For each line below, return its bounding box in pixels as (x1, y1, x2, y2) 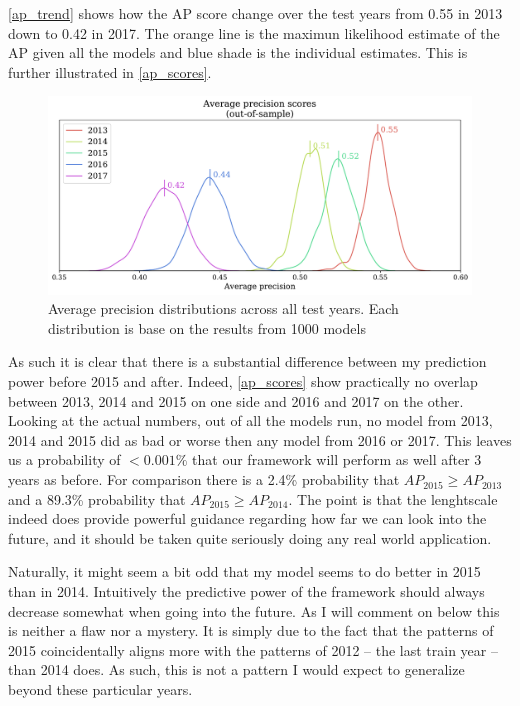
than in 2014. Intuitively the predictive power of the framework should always (8, 581, 485, 602)
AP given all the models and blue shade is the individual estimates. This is (8, 42, 468, 63)
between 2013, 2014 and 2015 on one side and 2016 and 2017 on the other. (8, 390, 464, 411)
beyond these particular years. (8, 678, 193, 699)
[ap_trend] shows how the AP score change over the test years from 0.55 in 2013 (8, 3, 503, 23)
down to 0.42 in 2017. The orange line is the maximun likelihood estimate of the (8, 22, 500, 43)
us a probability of (8, 449, 121, 470)
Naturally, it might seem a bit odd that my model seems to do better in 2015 (8, 561, 481, 582)
